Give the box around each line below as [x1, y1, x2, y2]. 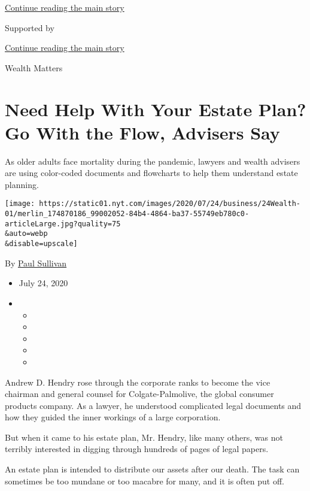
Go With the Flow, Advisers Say [5, 120, 280, 144]
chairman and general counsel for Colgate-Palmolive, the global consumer [5, 387, 274, 400]
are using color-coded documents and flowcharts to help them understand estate [5, 166, 298, 179]
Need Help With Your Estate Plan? [5, 96, 306, 121]
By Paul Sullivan [5, 256, 67, 269]
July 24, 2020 [19, 277, 68, 289]
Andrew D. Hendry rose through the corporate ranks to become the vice [5, 375, 271, 388]
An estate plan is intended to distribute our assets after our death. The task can [5, 463, 300, 475]
